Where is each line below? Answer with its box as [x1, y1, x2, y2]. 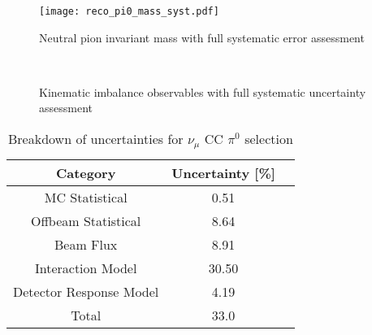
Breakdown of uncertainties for [8, 129, 184, 149]
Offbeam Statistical [31, 211, 141, 230]
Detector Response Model [13, 281, 159, 301]
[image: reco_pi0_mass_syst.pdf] [39, 6, 219, 17]
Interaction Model [34, 258, 137, 277]
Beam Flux [54, 234, 118, 254]
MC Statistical [44, 187, 128, 207]
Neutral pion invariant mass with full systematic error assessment [39, 28, 365, 46]
